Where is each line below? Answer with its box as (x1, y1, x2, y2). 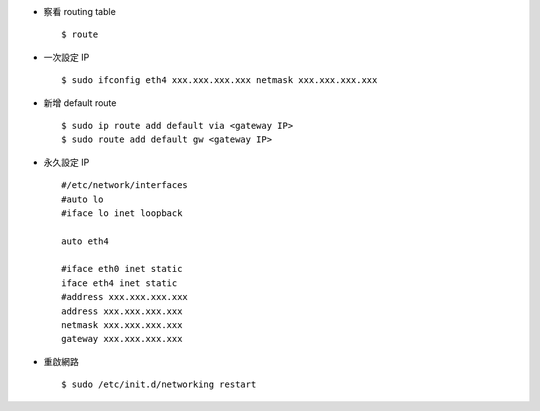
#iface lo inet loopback (61, 207, 183, 219)
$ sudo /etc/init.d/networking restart (61, 379, 257, 390)
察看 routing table (43, 6, 117, 17)
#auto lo (61, 193, 104, 205)
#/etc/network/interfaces (61, 180, 189, 191)
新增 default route (43, 96, 117, 109)
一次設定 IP (43, 51, 90, 63)
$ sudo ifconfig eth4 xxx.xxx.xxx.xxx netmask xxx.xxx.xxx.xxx (61, 75, 378, 86)
